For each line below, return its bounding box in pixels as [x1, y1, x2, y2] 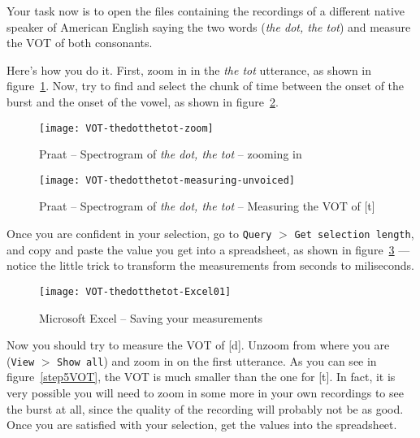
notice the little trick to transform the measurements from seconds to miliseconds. [6, 257, 414, 274]
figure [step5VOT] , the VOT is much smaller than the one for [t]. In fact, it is [6, 368, 396, 385]
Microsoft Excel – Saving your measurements [39, 309, 263, 326]
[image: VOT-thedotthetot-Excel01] [39, 285, 232, 297]
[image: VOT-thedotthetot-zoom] [39, 122, 214, 134]
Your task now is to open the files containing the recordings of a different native [6, 2, 405, 19]
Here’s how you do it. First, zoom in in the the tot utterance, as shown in [6, 61, 372, 78]
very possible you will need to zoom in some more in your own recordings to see [6, 384, 404, 401]
